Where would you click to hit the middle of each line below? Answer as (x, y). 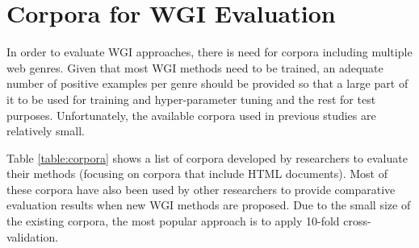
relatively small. (46, 131)
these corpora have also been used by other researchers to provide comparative (201, 189)
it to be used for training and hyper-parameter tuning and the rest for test (191, 99)
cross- (357, 221)
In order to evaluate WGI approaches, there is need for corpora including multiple (209, 52)
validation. (33, 236)
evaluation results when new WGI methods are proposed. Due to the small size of (209, 205)
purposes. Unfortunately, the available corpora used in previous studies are (191, 115)
